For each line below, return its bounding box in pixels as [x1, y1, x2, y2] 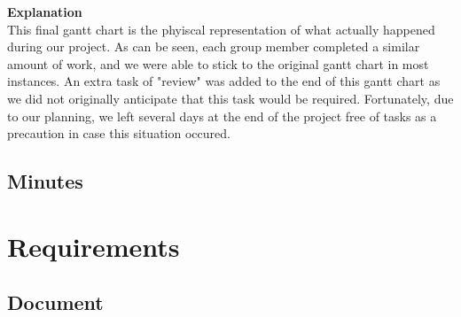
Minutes [7, 167, 83, 195]
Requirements [7, 228, 180, 264]
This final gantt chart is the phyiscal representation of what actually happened [7, 19, 435, 38]
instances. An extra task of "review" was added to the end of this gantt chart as [7, 72, 441, 90]
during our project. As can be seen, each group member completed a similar [7, 37, 420, 56]
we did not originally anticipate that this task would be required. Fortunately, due [7, 89, 454, 107]
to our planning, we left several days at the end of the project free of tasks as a [7, 106, 437, 125]
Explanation [7, 3, 82, 20]
